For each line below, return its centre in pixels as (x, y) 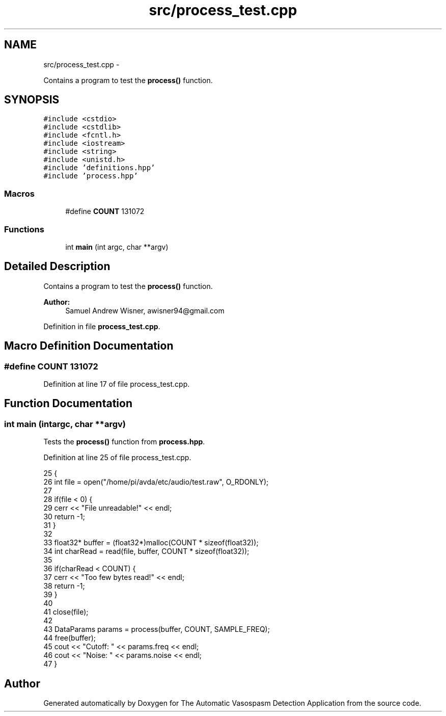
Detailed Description (57, 267)
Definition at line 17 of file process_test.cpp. (117, 384)
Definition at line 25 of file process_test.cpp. (117, 458)
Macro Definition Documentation (89, 346)
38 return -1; (64, 586)
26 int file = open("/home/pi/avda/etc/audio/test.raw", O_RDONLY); (156, 482)
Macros (19, 193)
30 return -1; (64, 517)
